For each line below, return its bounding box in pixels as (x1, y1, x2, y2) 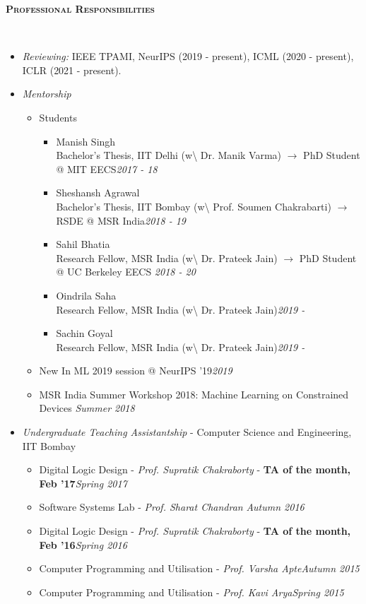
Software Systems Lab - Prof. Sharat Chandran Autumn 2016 (39, 499, 305, 514)
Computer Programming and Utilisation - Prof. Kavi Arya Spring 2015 (39, 584, 344, 599)
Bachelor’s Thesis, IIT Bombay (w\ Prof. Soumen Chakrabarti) (56, 199, 331, 213)
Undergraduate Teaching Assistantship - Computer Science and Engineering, (22, 425, 352, 439)
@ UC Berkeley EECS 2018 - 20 (56, 264, 196, 279)
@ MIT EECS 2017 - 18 (56, 161, 158, 176)
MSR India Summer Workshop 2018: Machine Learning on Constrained (39, 386, 349, 401)
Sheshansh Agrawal (56, 185, 140, 200)
